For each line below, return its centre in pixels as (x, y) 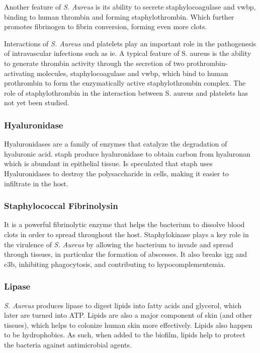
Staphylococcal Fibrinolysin (61, 206)
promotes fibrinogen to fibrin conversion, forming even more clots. (106, 26)
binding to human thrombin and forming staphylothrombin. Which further (119, 16)
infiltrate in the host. (36, 183)
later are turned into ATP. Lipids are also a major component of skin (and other (128, 315)
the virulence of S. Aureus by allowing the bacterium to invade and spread (119, 244)
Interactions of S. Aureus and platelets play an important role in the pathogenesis (130, 43)
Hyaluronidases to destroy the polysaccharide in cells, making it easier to (116, 173)
